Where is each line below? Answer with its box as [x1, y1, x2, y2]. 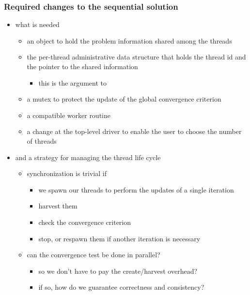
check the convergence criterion [38, 217, 131, 227]
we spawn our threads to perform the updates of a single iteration [38, 184, 234, 194]
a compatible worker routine [27, 110, 110, 120]
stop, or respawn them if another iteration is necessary [38, 233, 201, 243]
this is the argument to [38, 77, 107, 88]
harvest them [38, 201, 78, 211]
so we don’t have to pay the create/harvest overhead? [38, 265, 198, 276]
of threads [27, 135, 57, 146]
